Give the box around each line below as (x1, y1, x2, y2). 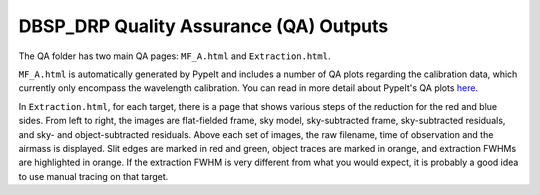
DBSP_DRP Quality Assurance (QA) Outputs (18, 15, 389, 37)
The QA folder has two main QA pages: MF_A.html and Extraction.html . (18, 50, 331, 62)
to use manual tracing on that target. (18, 170, 169, 182)
